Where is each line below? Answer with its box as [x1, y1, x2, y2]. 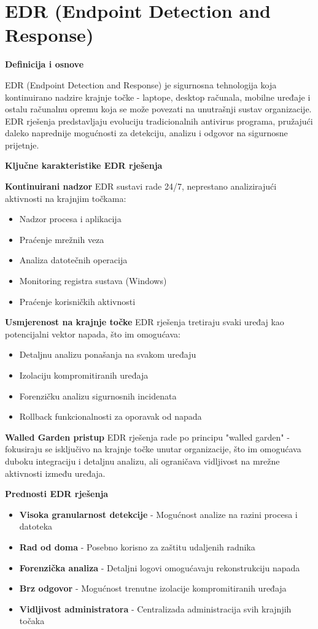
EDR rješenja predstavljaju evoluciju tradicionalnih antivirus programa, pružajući [5, 114, 313, 127]
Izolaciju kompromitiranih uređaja [19, 369, 149, 381]
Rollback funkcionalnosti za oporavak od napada [19, 410, 202, 423]
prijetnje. [5, 138, 39, 151]
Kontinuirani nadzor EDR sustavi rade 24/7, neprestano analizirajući [5, 180, 277, 193]
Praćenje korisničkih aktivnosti [19, 295, 136, 307]
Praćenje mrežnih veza [19, 233, 104, 245]
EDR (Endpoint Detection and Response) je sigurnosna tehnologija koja [5, 78, 277, 91]
